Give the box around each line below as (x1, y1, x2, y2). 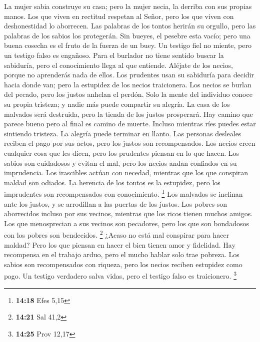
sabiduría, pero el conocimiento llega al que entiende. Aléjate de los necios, (4, 59, 233, 70)
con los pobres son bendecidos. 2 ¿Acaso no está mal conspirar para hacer (4, 228, 229, 240)
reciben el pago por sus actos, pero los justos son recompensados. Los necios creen (4, 138, 255, 148)
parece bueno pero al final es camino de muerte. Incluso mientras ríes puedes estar (4, 118, 256, 129)
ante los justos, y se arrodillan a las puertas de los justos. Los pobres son (4, 198, 227, 209)
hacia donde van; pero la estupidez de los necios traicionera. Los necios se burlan (4, 79, 251, 89)
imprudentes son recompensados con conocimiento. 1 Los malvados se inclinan (4, 187, 243, 199)
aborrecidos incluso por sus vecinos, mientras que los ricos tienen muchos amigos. (4, 208, 253, 219)
